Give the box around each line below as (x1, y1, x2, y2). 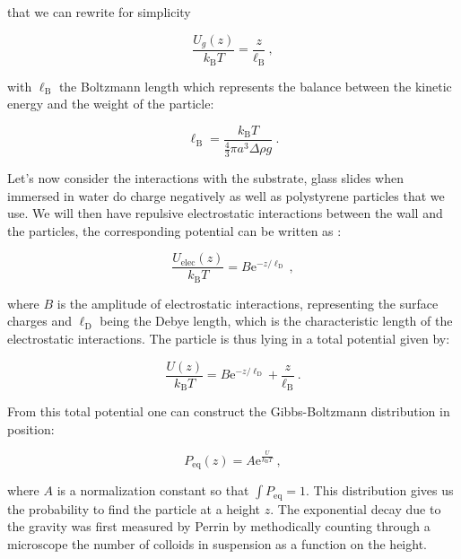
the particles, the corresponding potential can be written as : (7, 221, 342, 240)
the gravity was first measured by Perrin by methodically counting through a (7, 517, 431, 536)
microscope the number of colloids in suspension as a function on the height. (7, 534, 427, 553)
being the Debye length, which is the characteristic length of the (100, 311, 453, 330)
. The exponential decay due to (270, 499, 441, 518)
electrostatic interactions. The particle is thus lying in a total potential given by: (7, 329, 450, 348)
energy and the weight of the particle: (7, 94, 214, 113)
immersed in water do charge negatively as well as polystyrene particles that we (7, 186, 445, 205)
